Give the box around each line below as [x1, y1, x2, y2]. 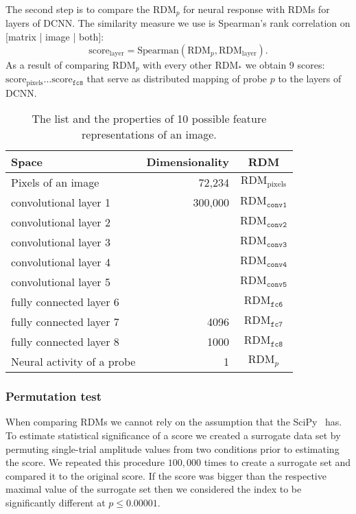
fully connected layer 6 [11, 294, 119, 310]
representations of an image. [82, 126, 217, 143]
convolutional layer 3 [11, 234, 110, 250]
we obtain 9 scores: [245, 57, 325, 71]
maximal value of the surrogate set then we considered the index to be [5, 482, 302, 496]
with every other [143, 57, 212, 71]
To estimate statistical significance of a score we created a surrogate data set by [5, 428, 341, 442]
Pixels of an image [11, 174, 99, 191]
